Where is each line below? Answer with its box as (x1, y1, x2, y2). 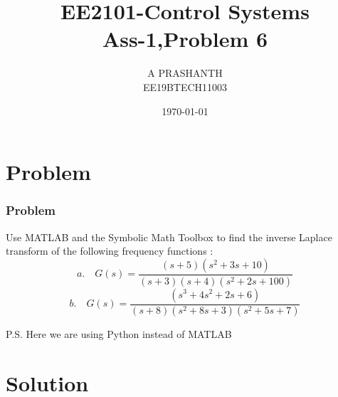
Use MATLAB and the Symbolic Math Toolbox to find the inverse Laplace (6, 229, 332, 244)
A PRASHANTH (147, 65, 223, 80)
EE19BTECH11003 (142, 79, 228, 94)
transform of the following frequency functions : (6, 243, 213, 258)
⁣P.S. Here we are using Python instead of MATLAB (6, 327, 232, 342)
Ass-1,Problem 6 (102, 24, 268, 53)
